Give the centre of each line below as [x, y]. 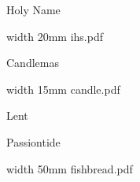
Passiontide [33, 141]
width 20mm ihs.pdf [55, 36]
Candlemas [33, 63]
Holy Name [33, 9]
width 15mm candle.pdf [63, 89]
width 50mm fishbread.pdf [70, 168]
